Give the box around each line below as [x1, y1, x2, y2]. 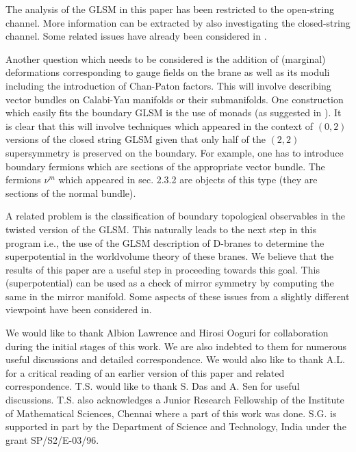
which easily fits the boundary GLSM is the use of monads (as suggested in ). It [5, 105, 342, 120]
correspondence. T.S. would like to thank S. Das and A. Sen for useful [5, 379, 300, 393]
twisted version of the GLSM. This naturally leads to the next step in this [5, 222, 316, 236]
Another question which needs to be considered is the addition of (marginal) [5, 51, 326, 66]
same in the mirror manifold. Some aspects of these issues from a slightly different [5, 289, 350, 303]
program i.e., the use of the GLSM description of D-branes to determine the [5, 235, 325, 250]
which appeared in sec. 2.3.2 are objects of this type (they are [58, 172, 318, 187]
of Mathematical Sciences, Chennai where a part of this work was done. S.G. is [5, 406, 337, 420]
